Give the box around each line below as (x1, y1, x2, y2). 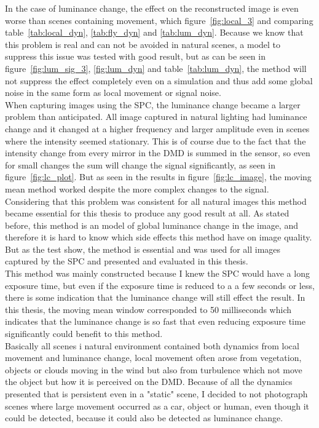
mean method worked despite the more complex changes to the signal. (5, 182, 269, 195)
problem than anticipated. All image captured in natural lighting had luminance (5, 110, 307, 123)
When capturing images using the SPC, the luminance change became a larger (5, 98, 301, 111)
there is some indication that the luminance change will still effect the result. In (5, 291, 305, 304)
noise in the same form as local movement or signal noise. (5, 86, 221, 99)
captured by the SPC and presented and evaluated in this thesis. (5, 255, 248, 267)
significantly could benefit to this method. (5, 327, 163, 340)
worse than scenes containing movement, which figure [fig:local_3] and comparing (5, 14, 313, 26)
